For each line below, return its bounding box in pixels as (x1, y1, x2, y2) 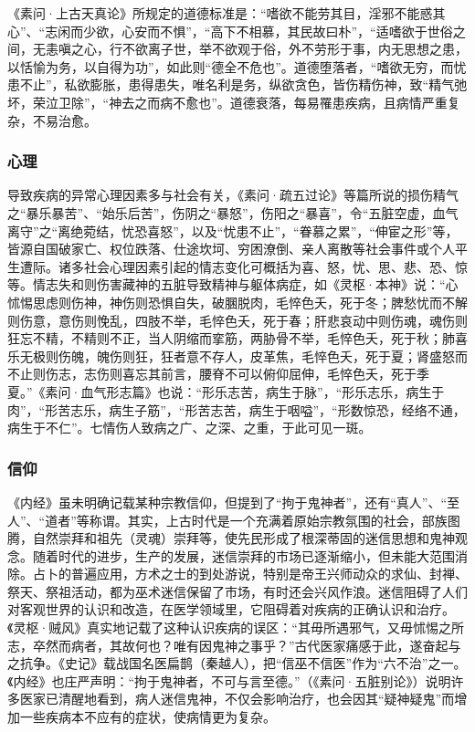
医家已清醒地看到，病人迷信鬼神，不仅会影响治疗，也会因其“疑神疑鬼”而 (19, 689, 455, 708)
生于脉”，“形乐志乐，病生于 (279, 382, 445, 401)
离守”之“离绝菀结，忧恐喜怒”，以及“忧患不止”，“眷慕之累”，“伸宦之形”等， (7, 221, 459, 240)
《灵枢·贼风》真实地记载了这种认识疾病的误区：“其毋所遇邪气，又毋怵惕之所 (7, 618, 464, 637)
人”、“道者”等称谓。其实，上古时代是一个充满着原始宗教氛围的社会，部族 (7, 510, 448, 529)
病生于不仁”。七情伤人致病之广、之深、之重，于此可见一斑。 (7, 418, 372, 437)
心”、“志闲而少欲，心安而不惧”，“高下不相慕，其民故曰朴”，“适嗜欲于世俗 (7, 21, 453, 40)
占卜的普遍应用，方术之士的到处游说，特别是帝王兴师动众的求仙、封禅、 (32, 564, 468, 583)
